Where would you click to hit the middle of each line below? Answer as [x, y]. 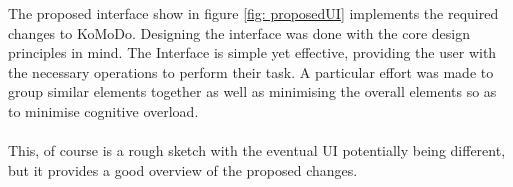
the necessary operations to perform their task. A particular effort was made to [251, 71]
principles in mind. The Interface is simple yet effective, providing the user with [252, 52]
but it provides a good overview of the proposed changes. [183, 169]
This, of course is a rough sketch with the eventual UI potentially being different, [257, 150]
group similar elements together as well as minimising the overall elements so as [252, 91]
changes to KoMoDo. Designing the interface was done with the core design [239, 32]
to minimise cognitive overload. [103, 110]
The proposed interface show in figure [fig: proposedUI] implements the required [253, 13]
